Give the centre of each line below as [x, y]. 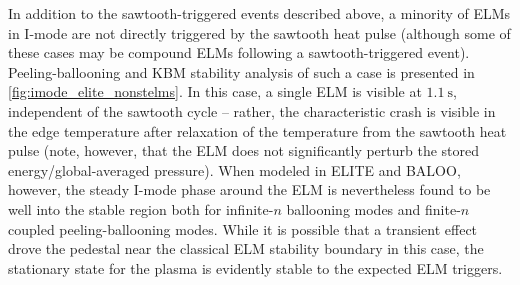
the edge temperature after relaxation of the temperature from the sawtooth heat [257, 130]
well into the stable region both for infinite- [141, 208]
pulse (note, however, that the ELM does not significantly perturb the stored [244, 150]
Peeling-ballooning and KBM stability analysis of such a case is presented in [241, 71]
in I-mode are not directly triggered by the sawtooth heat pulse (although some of [259, 32]
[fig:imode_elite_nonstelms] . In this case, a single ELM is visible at [215, 91]
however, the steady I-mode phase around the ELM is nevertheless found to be [249, 189]
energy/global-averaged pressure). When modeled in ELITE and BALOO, [234, 169]
